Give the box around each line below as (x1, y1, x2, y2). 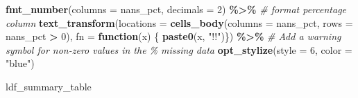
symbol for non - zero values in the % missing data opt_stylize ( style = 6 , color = (6, 42, 352, 57)
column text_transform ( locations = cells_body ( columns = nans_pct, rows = (6, 15, 353, 30)
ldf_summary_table (6, 79, 92, 93)
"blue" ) (6, 56, 35, 70)
